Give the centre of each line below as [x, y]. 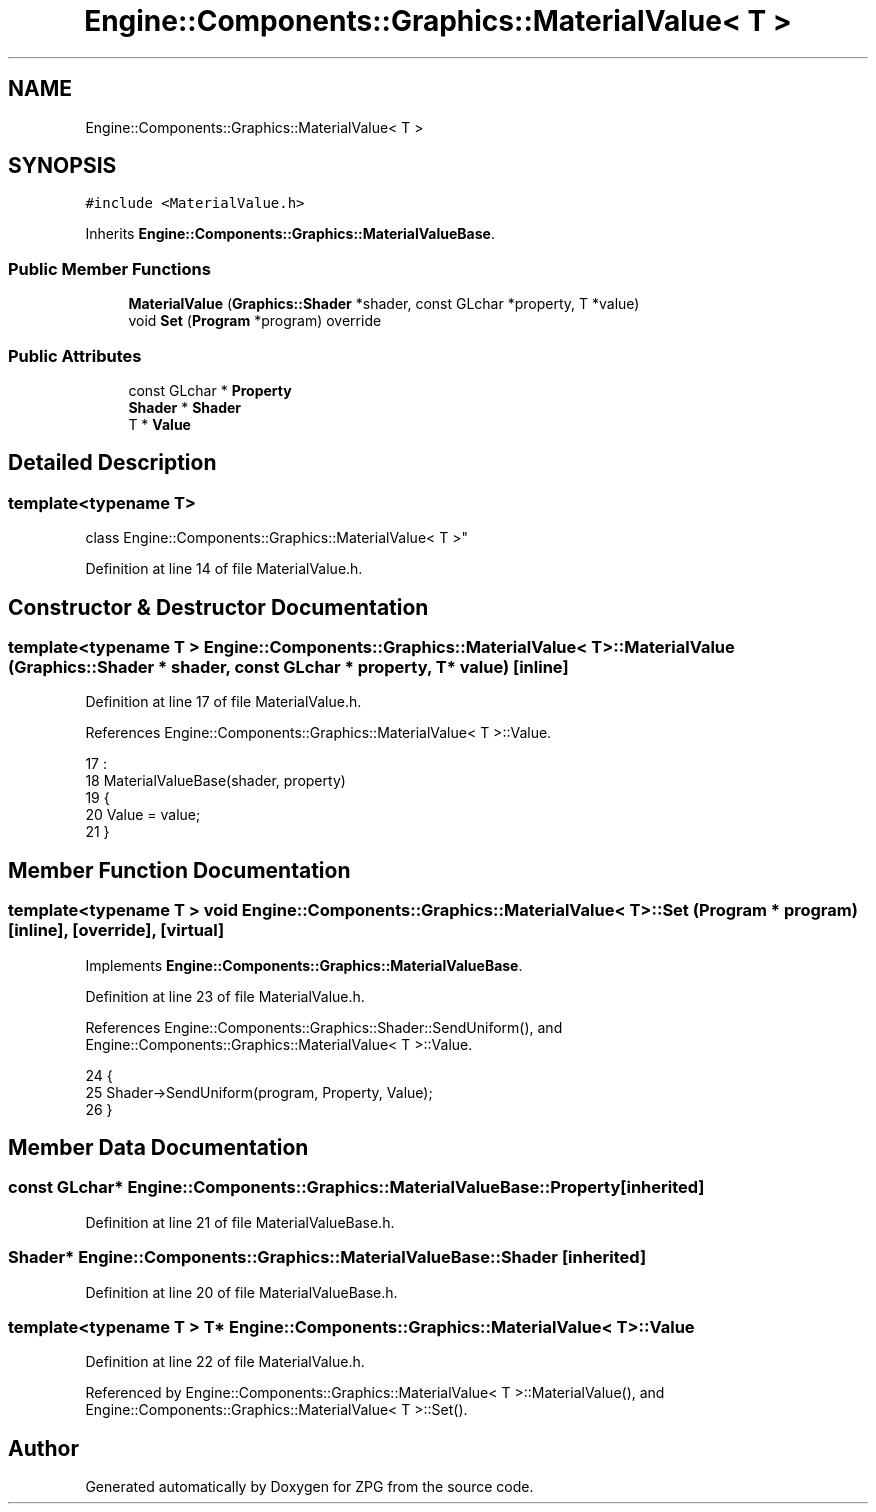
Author [43, 1448]
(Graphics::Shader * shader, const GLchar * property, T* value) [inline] [288, 667]
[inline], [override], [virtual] [116, 930]
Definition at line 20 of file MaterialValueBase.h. [241, 1292]
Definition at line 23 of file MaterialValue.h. [225, 996]
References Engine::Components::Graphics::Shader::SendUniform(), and [324, 1027]
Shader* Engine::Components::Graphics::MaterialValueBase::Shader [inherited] [327, 1257]
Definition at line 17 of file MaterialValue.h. [223, 702]
